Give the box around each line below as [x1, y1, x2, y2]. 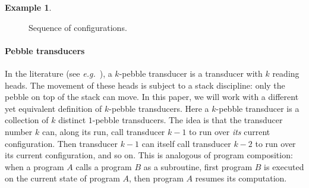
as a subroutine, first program [143, 160, 253, 173]
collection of [5, 114, 49, 126]
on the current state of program [5, 172, 120, 184]
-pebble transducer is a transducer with [119, 67, 263, 79]
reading [272, 67, 299, 79]
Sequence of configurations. [29, 21, 127, 33]
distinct [58, 114, 86, 126]
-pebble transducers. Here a [109, 102, 209, 114]
